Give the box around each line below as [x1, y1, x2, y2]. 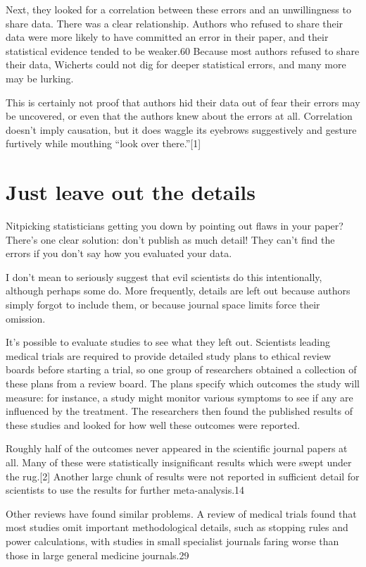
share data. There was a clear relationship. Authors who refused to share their [6, 15, 343, 30]
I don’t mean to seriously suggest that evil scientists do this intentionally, [6, 269, 322, 284]
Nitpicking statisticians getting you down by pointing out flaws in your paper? [6, 218, 343, 233]
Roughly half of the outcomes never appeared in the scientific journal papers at [6, 441, 348, 456]
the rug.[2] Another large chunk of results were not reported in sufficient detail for [6, 468, 360, 483]
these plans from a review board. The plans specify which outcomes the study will [6, 376, 360, 390]
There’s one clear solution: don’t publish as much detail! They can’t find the [6, 232, 335, 247]
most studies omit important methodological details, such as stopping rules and [6, 520, 348, 535]
